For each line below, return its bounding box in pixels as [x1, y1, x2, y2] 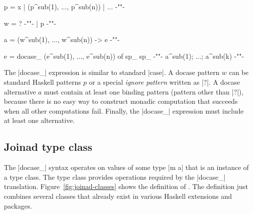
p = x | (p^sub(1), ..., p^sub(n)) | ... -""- [4, 1, 125, 11]
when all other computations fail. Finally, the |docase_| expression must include [4, 105, 244, 116]
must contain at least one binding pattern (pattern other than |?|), [44, 86, 244, 96]
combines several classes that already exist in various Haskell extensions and [4, 190, 232, 201]
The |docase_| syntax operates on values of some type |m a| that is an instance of [4, 162, 249, 172]
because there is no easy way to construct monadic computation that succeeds [4, 96, 238, 106]
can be [229, 67, 249, 77]
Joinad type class [4, 139, 92, 154]
